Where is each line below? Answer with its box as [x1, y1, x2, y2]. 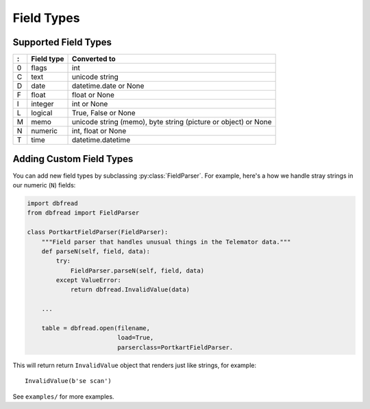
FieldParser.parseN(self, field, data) [70, 266, 205, 274]
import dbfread [27, 199, 78, 207]
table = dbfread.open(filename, [41, 325, 151, 332]
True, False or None [72, 108, 136, 118]
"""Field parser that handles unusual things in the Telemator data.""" [41, 237, 291, 246]
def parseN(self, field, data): [41, 247, 151, 255]
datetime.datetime [72, 135, 130, 145]
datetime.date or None [72, 81, 145, 91]
